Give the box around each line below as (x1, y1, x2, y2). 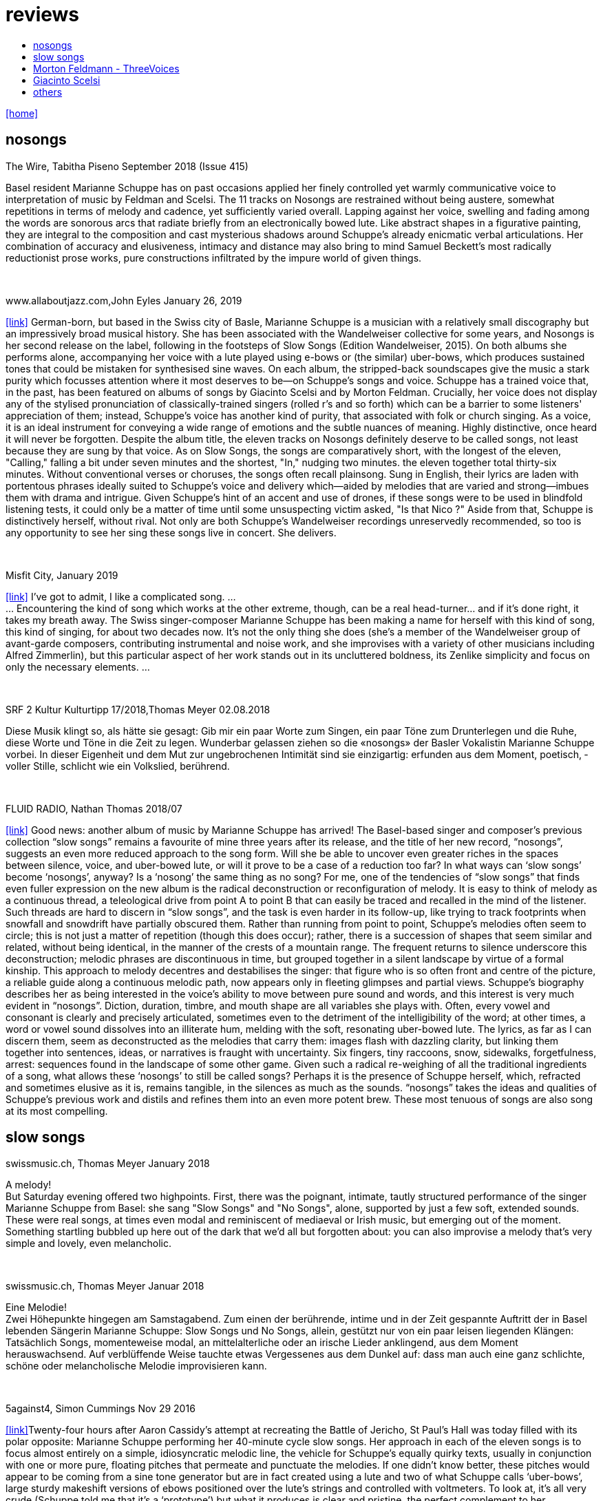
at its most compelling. (6, 1104, 108, 1117)
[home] (6, 107, 39, 119)
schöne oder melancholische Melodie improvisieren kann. (6, 1360, 267, 1372)
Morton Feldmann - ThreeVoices (33, 62, 180, 74)
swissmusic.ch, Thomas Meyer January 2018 (6, 1157, 210, 1170)
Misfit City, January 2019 (6, 569, 118, 581)
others (33, 85, 63, 98)
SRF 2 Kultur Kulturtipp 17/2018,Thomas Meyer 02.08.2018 (6, 703, 271, 715)
